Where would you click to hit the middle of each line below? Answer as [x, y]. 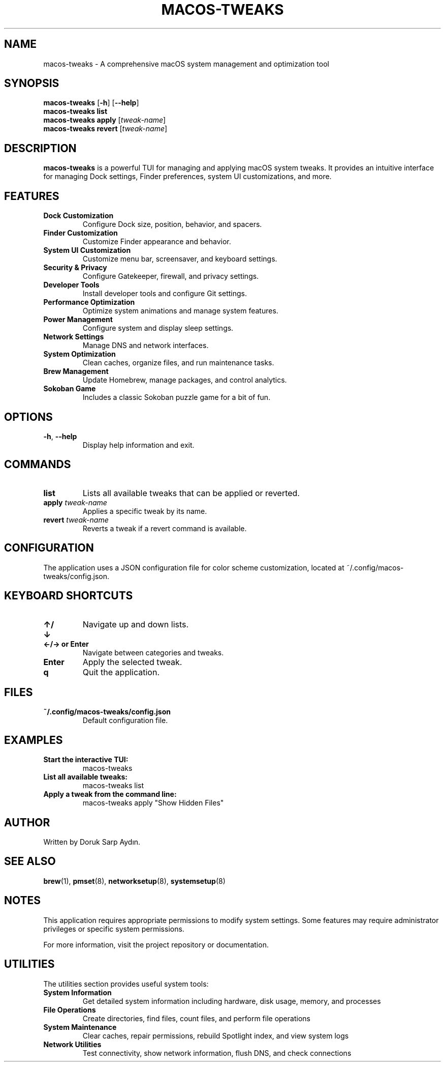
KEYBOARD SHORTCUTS [69, 596]
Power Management [78, 320]
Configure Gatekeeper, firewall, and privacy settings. [171, 276]
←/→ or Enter [66, 644]
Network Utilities [72, 1044]
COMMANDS [38, 465]
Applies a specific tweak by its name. [145, 511]
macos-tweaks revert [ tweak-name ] [105, 129]
